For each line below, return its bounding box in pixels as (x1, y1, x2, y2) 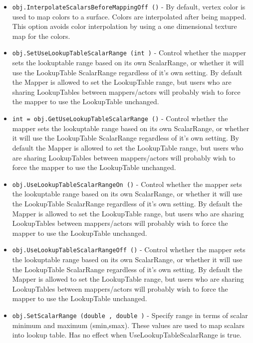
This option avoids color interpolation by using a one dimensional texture (12, 21, 237, 31)
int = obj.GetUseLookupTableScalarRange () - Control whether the (12, 113, 228, 124)
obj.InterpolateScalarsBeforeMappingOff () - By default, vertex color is (12, 1, 246, 11)
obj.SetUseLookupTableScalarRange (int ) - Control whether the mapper (12, 47, 247, 58)
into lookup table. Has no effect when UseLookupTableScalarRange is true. (12, 330, 242, 340)
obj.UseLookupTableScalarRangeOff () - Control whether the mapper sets (12, 244, 246, 255)
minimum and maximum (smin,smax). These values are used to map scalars (12, 320, 245, 330)
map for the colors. (12, 30, 70, 41)
